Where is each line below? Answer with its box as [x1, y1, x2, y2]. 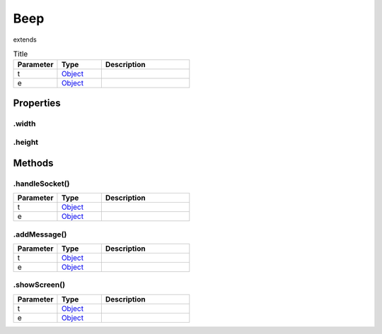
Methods [13, 157, 54, 169]
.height [13, 138, 39, 148]
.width [13, 119, 36, 129]
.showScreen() [13, 280, 66, 290]
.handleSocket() [13, 179, 70, 189]
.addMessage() [13, 229, 67, 239]
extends [13, 35, 37, 44]
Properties [13, 97, 61, 109]
